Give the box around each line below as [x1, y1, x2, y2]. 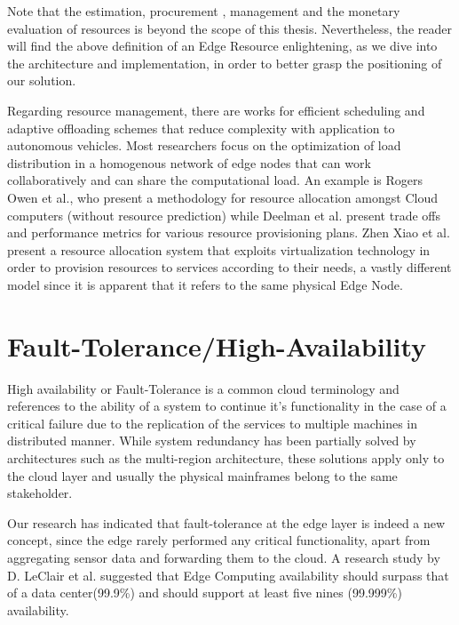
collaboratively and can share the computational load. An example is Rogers [7, 171, 423, 189]
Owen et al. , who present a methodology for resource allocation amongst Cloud [7, 188, 438, 206]
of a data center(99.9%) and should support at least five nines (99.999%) [7, 583, 402, 602]
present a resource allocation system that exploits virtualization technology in [7, 240, 431, 259]
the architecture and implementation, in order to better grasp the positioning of [7, 53, 442, 72]
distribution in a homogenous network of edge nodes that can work [7, 153, 371, 172]
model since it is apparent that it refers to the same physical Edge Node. [7, 275, 403, 293]
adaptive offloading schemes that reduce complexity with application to [7, 118, 395, 137]
